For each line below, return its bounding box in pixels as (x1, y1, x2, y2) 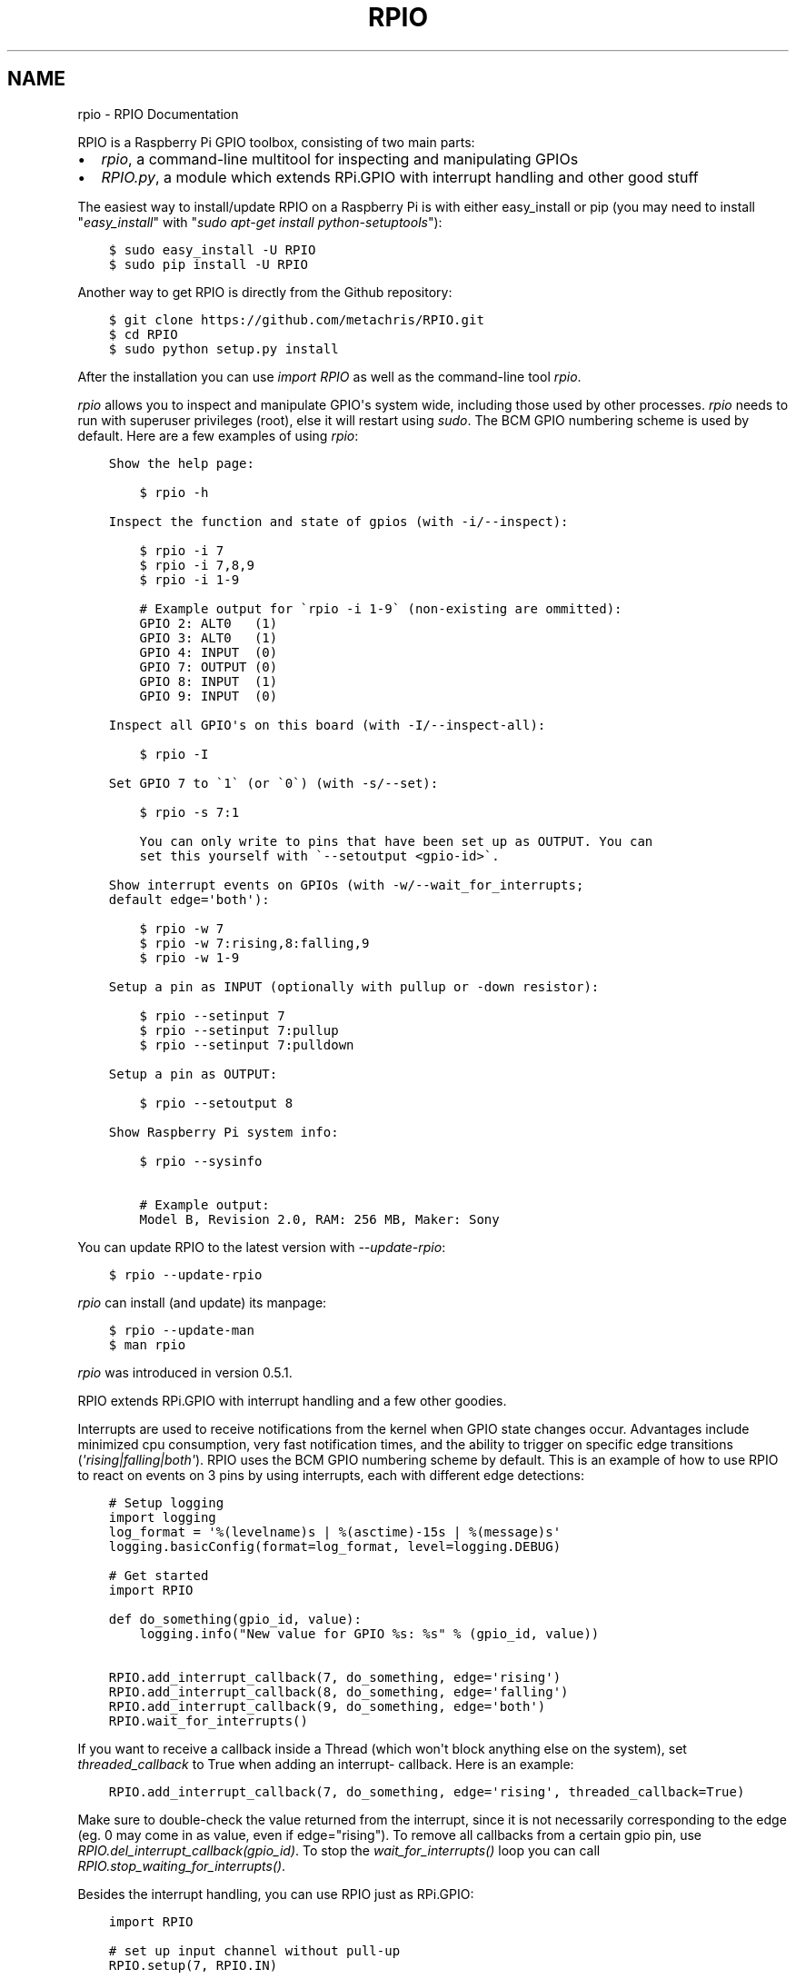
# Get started (108, 1567, 209, 1583)
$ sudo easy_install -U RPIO (108, 242, 316, 257)
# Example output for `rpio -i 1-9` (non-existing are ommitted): (139, 601, 622, 616)
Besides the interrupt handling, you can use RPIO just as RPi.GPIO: (77, 1885, 474, 1902)
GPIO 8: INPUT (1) (139, 673, 278, 689)
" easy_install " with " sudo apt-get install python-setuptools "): (77, 214, 443, 230)
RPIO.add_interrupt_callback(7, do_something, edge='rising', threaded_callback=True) (108, 1784, 745, 1799)
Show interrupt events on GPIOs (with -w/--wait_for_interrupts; (108, 877, 584, 892)
